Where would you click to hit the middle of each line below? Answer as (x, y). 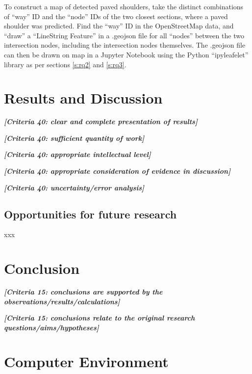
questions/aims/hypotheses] (51, 327)
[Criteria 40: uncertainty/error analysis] (74, 187)
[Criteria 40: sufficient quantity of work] (74, 138)
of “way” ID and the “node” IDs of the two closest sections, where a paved (116, 16)
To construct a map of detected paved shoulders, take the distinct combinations (124, 6)
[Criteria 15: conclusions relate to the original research (100, 318)
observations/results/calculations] (62, 301)
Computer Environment (86, 361)
